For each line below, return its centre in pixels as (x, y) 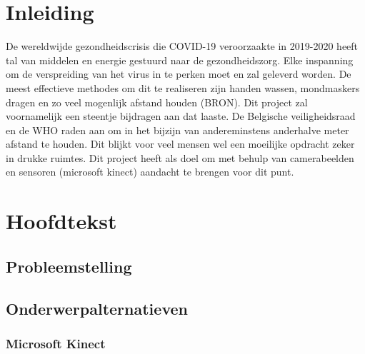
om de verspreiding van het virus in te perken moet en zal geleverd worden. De (179, 74)
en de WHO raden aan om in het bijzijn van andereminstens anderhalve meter (177, 130)
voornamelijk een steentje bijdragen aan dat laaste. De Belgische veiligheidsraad (181, 116)
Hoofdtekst (61, 221)
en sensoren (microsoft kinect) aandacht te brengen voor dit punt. (150, 172)
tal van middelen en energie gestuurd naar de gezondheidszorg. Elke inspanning (180, 60)
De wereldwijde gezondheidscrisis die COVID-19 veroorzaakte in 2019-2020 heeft (182, 46)
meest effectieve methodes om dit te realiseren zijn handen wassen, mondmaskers (183, 87)
